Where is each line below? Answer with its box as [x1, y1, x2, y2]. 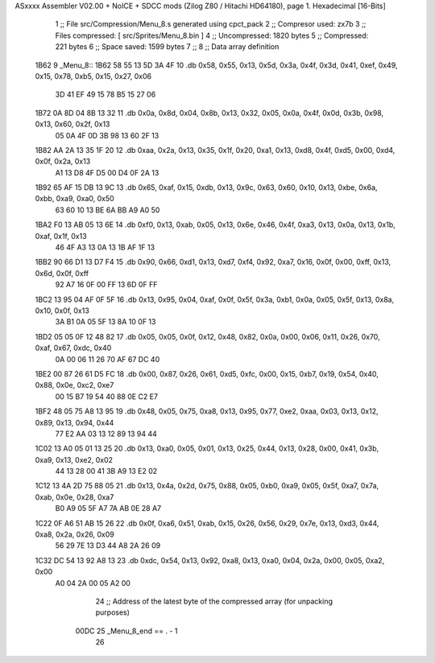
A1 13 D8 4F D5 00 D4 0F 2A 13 [55, 167, 159, 177]
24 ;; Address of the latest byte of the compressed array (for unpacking [95, 596, 333, 606]
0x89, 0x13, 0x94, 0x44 [35, 418, 114, 427]
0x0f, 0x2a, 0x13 [35, 157, 91, 167]
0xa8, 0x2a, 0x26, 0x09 [35, 529, 114, 539]
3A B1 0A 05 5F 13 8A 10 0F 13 [55, 317, 156, 327]
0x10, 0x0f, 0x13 [35, 306, 90, 315]
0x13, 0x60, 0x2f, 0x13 [35, 119, 110, 129]
